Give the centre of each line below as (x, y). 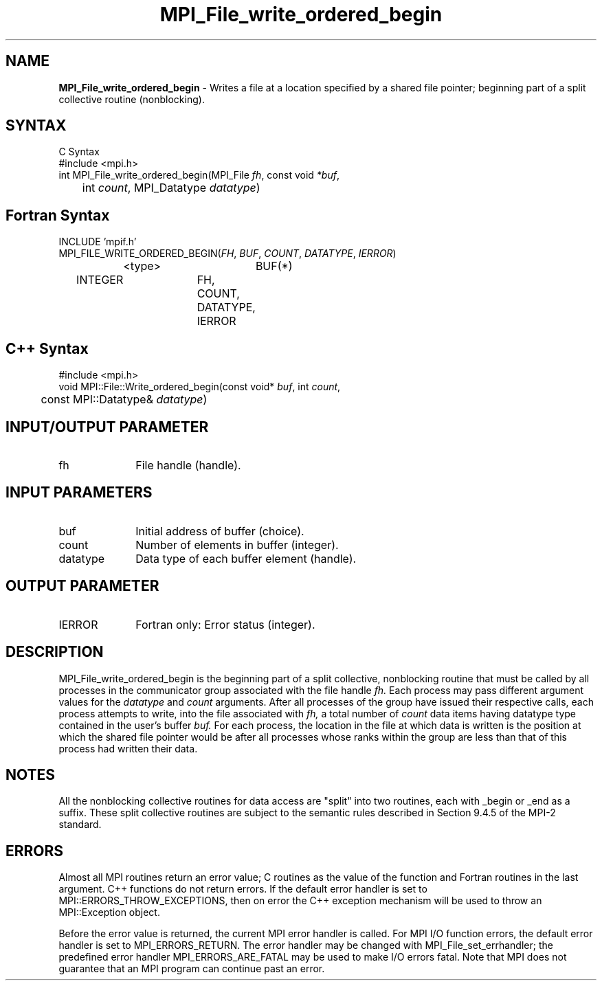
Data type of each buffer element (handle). (246, 558)
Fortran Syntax (58, 215)
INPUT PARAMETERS (79, 493)
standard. (80, 825)
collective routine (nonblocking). (132, 99)
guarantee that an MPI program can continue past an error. (192, 969)
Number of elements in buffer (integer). (237, 545)
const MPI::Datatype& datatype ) (124, 400)
